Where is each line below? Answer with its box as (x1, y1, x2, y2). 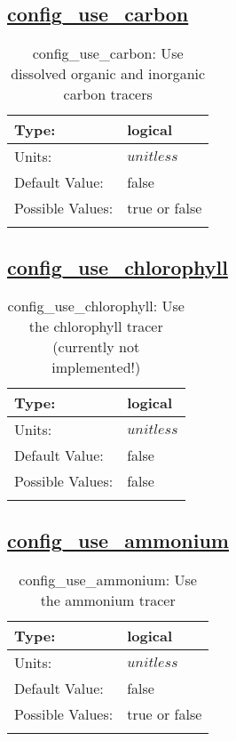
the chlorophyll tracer (28, 316, 163, 337)
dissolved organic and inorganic (11, 63, 206, 85)
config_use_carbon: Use (32, 43, 184, 64)
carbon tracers (63, 84, 153, 105)
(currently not (52, 336, 140, 358)
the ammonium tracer (40, 589, 176, 610)
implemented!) (51, 357, 141, 378)
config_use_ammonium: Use (19, 568, 197, 590)
